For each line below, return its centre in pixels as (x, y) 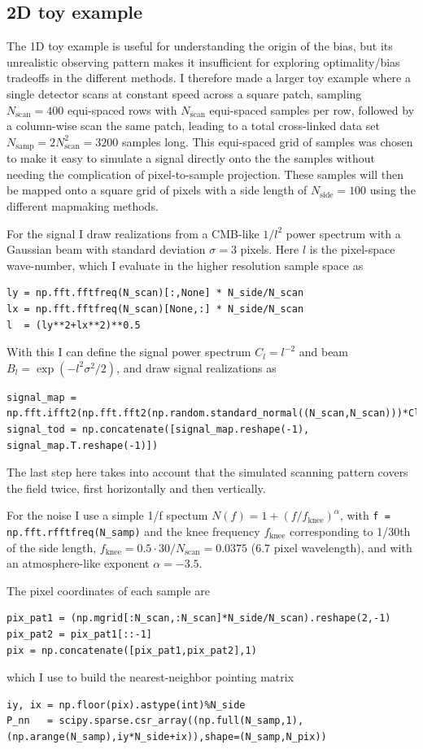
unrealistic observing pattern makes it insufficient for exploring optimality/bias (203, 61)
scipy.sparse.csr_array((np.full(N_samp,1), (181, 721)
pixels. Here (270, 249)
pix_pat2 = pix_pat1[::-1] (79, 634)
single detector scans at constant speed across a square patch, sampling (184, 93)
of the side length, (52, 547)
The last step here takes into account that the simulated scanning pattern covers (207, 472)
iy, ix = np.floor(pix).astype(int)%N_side (126, 705)
